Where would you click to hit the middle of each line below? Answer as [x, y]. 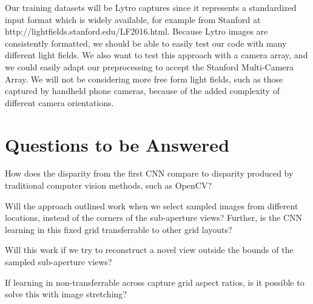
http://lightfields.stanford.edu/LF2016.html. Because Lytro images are [136, 31]
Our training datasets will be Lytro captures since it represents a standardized [151, 7]
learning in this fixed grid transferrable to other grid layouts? [119, 229]
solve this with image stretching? [66, 294]
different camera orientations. [59, 102]
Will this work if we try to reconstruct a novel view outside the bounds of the [149, 250]
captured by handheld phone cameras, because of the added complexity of [142, 91]
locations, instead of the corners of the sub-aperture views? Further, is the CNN [154, 218]
